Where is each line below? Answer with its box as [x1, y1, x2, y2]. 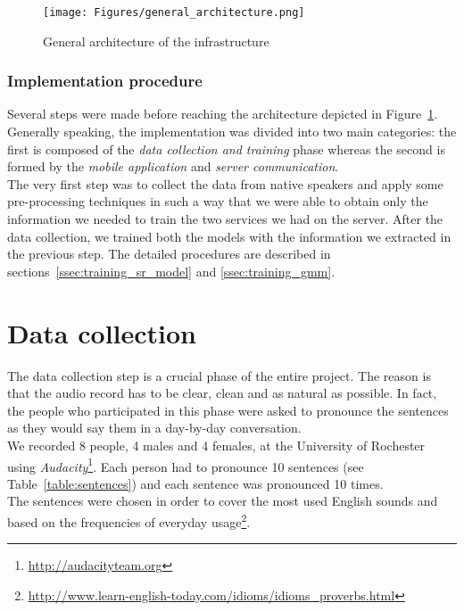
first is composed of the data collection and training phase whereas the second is [7, 139, 445, 158]
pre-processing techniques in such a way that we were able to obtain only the [7, 192, 428, 211]
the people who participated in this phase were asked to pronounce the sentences [7, 400, 449, 419]
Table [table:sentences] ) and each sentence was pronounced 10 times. [7, 474, 384, 492]
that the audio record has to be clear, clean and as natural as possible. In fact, [7, 384, 437, 402]
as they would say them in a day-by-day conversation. [7, 418, 302, 437]
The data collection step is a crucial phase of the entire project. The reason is [7, 366, 431, 384]
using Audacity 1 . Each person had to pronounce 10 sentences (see [7, 454, 364, 475]
